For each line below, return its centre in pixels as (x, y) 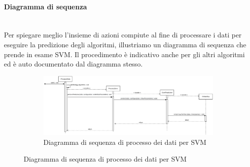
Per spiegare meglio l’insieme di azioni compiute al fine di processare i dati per (123, 35)
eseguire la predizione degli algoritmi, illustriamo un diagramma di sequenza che (125, 44)
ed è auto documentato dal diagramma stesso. (73, 64)
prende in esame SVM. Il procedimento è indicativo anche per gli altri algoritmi (125, 54)
